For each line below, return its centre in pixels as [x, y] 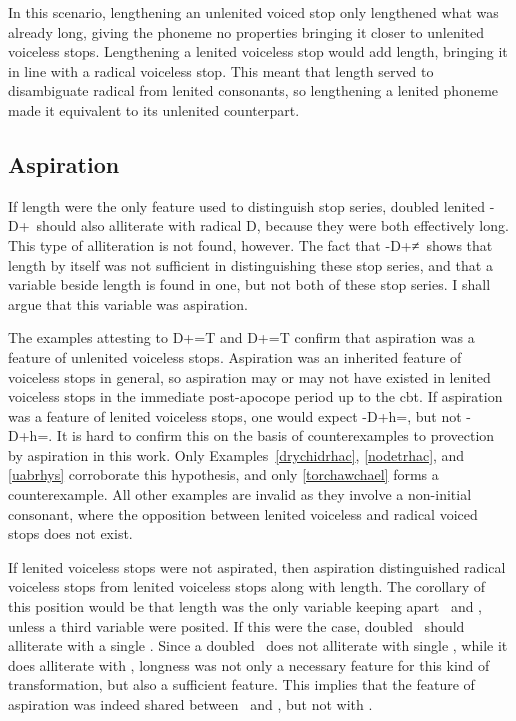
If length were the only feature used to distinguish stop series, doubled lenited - [251, 205]
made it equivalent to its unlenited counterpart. [154, 109]
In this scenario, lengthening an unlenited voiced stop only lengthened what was [253, 12]
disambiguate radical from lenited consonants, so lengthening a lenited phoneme [253, 90]
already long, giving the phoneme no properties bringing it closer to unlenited [246, 31]
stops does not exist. [70, 533]
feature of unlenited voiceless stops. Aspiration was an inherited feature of [235, 356]
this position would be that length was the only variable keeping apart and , [245, 606]
